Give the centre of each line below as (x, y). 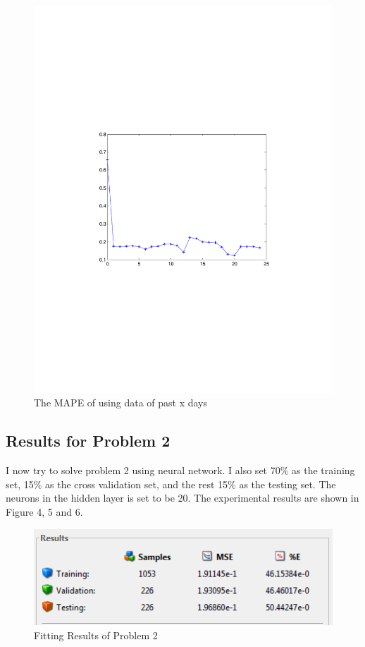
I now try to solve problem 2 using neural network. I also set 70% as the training (180, 470)
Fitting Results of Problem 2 (96, 635)
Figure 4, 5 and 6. (44, 512)
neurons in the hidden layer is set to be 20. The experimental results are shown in (182, 498)
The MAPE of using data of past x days (121, 403)
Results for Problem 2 (88, 441)
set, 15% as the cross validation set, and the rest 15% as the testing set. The (171, 484)
